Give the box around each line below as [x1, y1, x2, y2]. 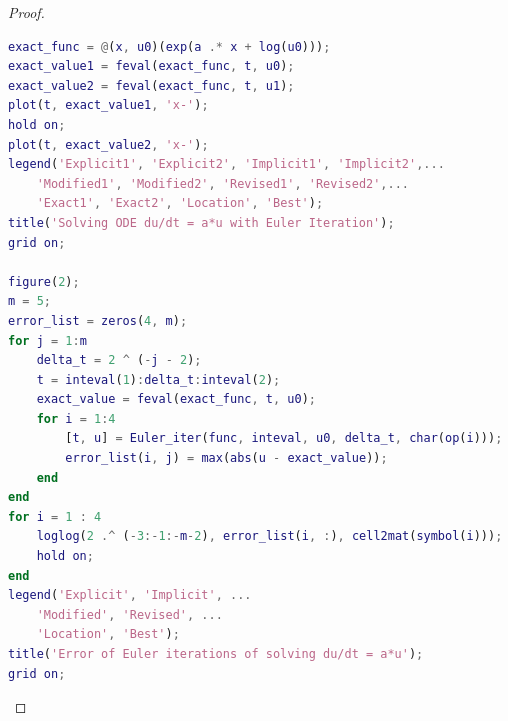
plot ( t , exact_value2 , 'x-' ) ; [8, 137, 209, 152]
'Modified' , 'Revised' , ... [36, 607, 223, 622]
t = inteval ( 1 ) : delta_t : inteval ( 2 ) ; [36, 372, 281, 387]
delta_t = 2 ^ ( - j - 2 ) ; [36, 353, 202, 368]
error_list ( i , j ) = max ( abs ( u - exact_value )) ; [65, 451, 388, 466]
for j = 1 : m [8, 333, 87, 348]
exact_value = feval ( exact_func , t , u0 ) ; [36, 392, 316, 407]
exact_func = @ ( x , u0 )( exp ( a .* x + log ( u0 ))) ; [8, 39, 331, 54]
